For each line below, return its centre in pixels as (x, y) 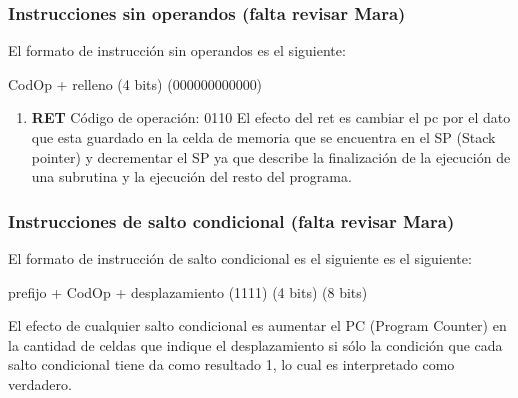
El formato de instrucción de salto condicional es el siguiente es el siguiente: (240, 258)
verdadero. (40, 383)
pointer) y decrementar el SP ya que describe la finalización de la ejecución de (271, 156)
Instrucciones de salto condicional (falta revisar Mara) (231, 220)
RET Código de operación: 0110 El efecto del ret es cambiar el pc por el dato (271, 117)
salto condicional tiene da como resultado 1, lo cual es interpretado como (231, 364)
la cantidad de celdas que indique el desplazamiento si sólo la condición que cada (255, 344)
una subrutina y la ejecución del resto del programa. (191, 176)
